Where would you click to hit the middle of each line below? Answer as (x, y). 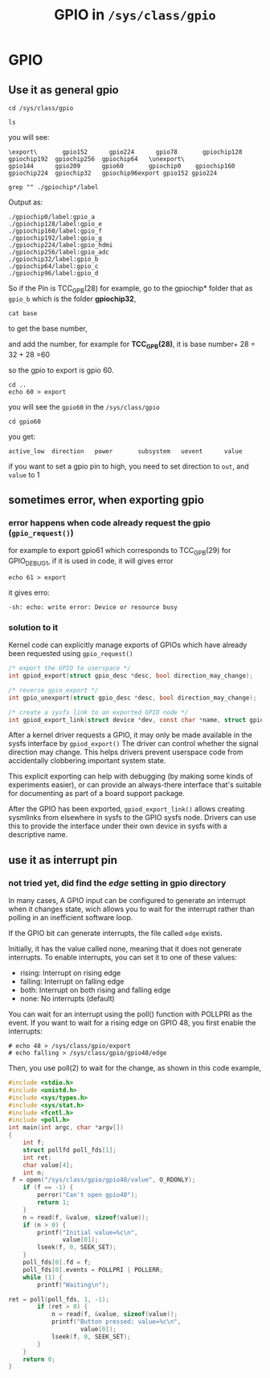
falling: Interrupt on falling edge (72, 982)
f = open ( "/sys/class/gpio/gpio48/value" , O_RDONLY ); (104, 1180)
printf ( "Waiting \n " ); (74, 1285)
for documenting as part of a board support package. (96, 794)
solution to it (33, 627)
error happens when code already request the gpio (110, 522)
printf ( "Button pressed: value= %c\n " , (116, 1322)
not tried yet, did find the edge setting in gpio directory (117, 883)
